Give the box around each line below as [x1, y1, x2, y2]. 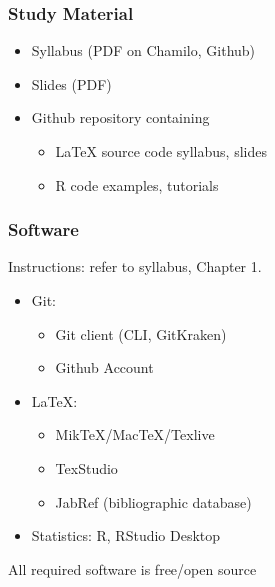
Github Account [55, 357, 154, 378]
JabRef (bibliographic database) [55, 491, 252, 512]
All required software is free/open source [8, 558, 257, 579]
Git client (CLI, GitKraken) [55, 323, 227, 344]
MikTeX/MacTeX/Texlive [55, 424, 215, 445]
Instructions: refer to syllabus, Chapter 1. [8, 256, 262, 277]
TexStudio [55, 457, 118, 478]
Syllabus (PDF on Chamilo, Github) [31, 40, 256, 61]
